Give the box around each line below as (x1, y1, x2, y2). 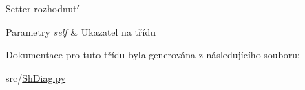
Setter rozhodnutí (6, 1, 80, 15)
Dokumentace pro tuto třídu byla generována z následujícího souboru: (6, 47, 300, 62)
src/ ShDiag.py (6, 70, 66, 85)
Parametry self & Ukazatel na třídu (6, 24, 156, 38)
